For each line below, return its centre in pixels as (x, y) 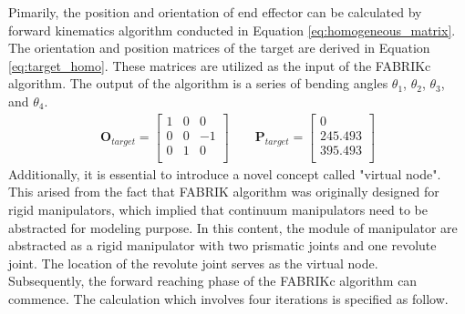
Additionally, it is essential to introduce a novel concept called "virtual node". (225, 173)
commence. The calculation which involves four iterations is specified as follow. (228, 298)
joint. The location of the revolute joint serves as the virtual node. (193, 263)
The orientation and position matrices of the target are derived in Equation (219, 48)
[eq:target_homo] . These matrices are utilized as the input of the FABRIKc (220, 65)
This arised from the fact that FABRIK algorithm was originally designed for (224, 192)
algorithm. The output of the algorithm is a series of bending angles (198, 83)
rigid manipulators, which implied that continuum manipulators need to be (218, 209)
